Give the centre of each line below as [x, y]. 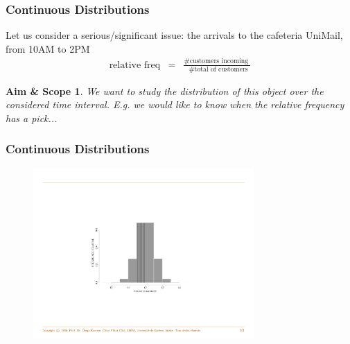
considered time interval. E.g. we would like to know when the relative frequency [175, 104]
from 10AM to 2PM [48, 48]
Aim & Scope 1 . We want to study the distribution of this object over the [165, 91]
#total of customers [218, 69]
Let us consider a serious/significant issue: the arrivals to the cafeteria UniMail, [174, 35]
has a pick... [32, 118]
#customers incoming [216, 61]
